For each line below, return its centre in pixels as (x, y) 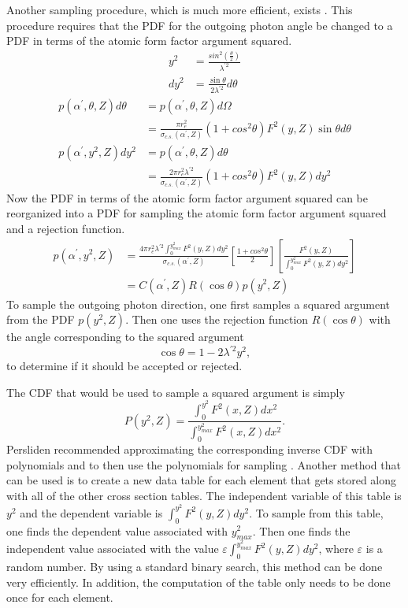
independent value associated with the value (113, 549)
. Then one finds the (301, 530)
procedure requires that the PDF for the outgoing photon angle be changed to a (200, 25)
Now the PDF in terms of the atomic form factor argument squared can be (187, 197)
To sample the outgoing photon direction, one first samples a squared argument (198, 304)
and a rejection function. (66, 228)
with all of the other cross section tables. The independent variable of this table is (204, 496)
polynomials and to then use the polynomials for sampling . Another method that (204, 464)
